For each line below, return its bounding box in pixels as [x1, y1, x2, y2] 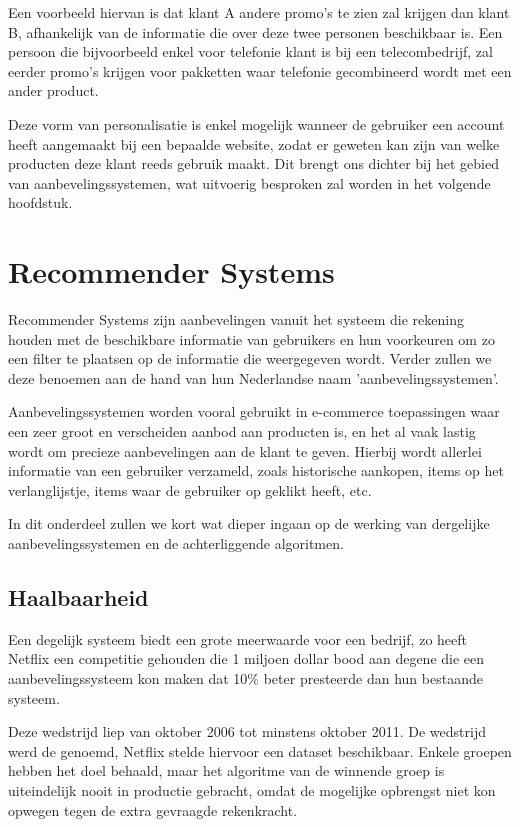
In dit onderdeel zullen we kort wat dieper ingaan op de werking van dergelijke [8, 513, 490, 534]
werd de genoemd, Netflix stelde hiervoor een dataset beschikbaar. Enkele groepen [8, 740, 512, 761]
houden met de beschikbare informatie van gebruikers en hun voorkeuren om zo [8, 328, 495, 349]
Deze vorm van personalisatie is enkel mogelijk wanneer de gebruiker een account [8, 113, 505, 134]
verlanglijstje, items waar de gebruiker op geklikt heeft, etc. [8, 479, 372, 500]
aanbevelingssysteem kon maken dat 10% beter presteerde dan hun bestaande [8, 667, 483, 688]
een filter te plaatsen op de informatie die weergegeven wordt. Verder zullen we [8, 348, 492, 369]
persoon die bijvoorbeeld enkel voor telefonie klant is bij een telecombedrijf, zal [8, 41, 493, 62]
